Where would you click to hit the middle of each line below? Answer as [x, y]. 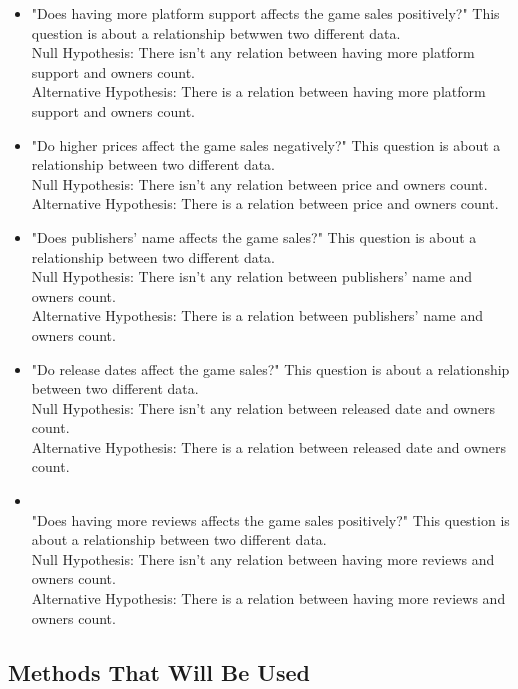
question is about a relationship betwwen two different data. [216, 32]
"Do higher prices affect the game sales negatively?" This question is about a [266, 144]
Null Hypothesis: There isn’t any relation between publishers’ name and [252, 276]
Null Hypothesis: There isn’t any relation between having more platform [253, 52]
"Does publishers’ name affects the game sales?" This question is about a [254, 236]
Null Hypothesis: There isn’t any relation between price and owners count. [259, 183]
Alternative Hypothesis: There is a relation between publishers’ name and [257, 315]
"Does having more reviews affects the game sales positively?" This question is [270, 519]
